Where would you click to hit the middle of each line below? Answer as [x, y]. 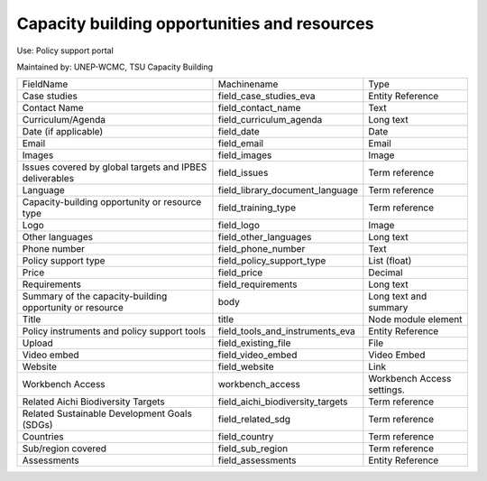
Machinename [248, 84]
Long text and [398, 296]
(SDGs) [37, 425]
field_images [245, 155]
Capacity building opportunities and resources [195, 23]
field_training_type [257, 208]
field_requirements [257, 284]
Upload [37, 343]
